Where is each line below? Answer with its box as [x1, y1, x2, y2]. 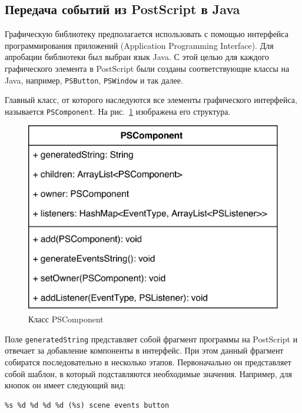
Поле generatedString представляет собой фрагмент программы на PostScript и [5, 332, 298, 345]
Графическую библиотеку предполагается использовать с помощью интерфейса [5, 28, 288, 40]
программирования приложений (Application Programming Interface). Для [5, 39, 274, 51]
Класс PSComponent [28, 313, 104, 325]
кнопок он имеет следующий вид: [5, 379, 126, 391]
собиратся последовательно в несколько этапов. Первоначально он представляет [5, 355, 291, 368]
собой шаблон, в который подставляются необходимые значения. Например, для [5, 367, 292, 379]
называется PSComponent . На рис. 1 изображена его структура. [5, 105, 231, 117]
